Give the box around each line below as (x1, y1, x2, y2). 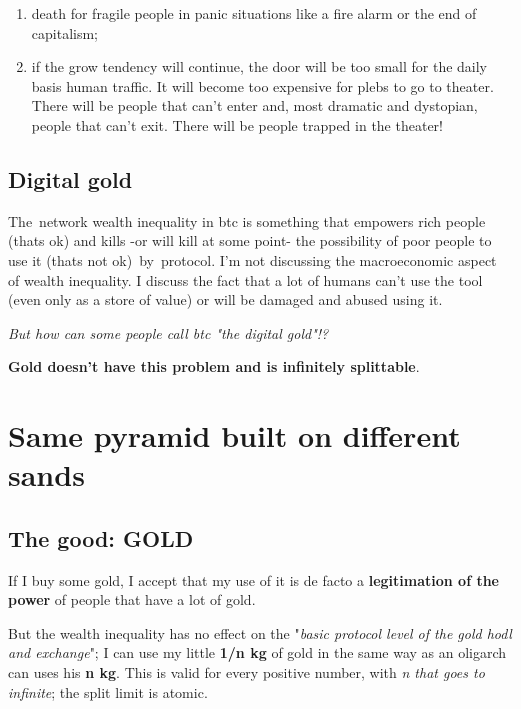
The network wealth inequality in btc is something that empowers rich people (8, 210, 486, 231)
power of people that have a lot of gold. (8, 589, 256, 610)
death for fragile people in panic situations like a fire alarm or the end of (31, 3, 477, 23)
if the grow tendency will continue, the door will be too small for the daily (31, 56, 488, 77)
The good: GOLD (8, 522, 194, 553)
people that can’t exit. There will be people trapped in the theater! (31, 114, 443, 135)
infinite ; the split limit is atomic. (8, 681, 208, 702)
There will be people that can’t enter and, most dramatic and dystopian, (31, 95, 478, 116)
